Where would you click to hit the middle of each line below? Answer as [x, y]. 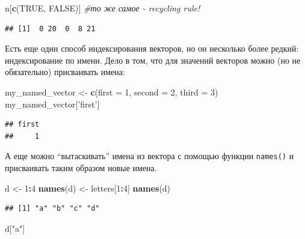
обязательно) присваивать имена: [65, 72]
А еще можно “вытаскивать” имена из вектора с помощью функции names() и [149, 156]
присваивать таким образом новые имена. [81, 168]
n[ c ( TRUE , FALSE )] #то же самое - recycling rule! [103, 8]
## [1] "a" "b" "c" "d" [52, 209]
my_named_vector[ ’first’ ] [52, 104]
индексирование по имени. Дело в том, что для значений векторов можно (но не [153, 60]
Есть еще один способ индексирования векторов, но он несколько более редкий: [152, 48]
